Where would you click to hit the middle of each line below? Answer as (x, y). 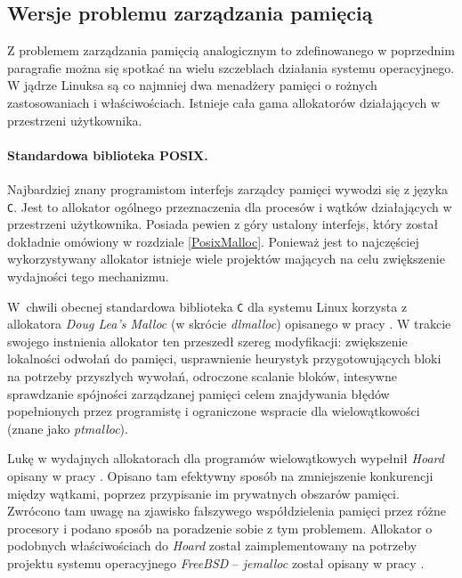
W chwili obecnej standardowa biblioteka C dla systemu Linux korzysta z (207, 306)
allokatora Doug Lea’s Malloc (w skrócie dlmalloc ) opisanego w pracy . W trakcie (229, 324)
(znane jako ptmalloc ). (68, 428)
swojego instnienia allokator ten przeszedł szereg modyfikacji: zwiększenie (207, 341)
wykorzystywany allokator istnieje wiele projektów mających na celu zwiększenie (226, 259)
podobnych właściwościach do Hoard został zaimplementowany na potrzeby (212, 545)
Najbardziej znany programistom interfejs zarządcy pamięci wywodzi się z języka (228, 188)
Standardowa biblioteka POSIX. (108, 155)
